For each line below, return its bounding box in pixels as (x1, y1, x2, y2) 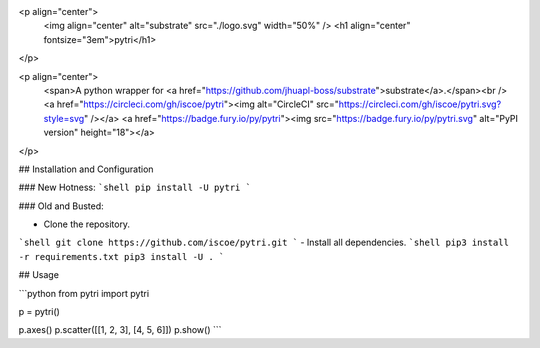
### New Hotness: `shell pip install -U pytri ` (18, 181, 252, 194)
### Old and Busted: (18, 200, 104, 212)
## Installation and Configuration (18, 163, 154, 175)
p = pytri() (18, 306, 60, 318)
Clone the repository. (43, 218, 130, 230)
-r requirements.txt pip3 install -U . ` (18, 251, 225, 262)
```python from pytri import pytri (18, 287, 150, 299)
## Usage (18, 269, 60, 281)
